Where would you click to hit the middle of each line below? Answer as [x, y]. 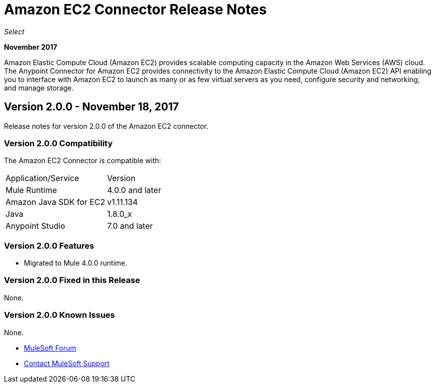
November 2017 [31, 47]
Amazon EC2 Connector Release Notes [135, 9]
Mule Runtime [31, 190]
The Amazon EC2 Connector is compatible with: [83, 161]
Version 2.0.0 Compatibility [58, 143]
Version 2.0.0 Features [49, 245]
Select [14, 31]
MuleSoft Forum [50, 348]
